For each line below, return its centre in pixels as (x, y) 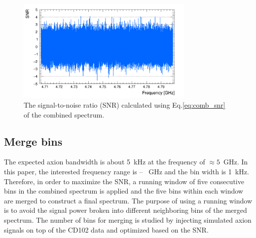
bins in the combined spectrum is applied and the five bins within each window (124, 191)
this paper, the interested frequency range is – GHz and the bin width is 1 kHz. (127, 171)
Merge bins (33, 141)
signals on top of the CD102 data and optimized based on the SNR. (106, 229)
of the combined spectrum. (64, 114)
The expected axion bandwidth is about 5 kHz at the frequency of (105, 162)
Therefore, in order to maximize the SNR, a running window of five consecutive (124, 181)
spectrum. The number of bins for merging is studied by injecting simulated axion (128, 219)
